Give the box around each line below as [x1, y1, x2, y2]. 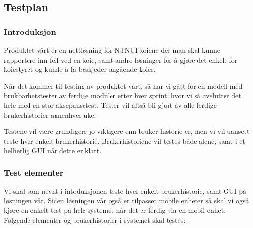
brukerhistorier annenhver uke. [4, 109, 96, 120]
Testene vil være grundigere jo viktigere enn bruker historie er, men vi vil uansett [4, 126, 250, 136]
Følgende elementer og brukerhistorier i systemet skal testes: [4, 214, 186, 225]
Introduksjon [4, 25, 56, 37]
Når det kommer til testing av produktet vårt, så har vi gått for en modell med [4, 80, 243, 91]
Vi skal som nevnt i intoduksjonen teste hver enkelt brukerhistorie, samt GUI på [4, 186, 247, 196]
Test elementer [4, 166, 64, 178]
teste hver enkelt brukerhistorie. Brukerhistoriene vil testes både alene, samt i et [4, 135, 245, 146]
